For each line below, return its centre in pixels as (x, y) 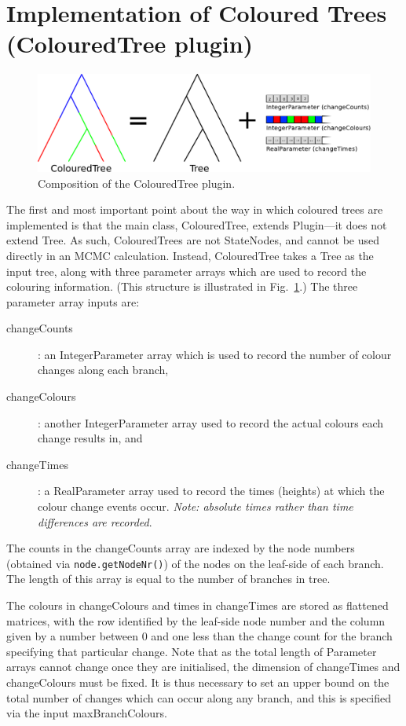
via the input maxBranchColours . (87, 713)
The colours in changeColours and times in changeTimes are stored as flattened (198, 605)
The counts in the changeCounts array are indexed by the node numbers (181, 548)
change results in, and (90, 438)
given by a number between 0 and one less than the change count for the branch (199, 636)
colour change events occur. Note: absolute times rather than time (196, 506)
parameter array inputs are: (73, 301)
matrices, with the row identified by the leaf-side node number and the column (196, 620)
